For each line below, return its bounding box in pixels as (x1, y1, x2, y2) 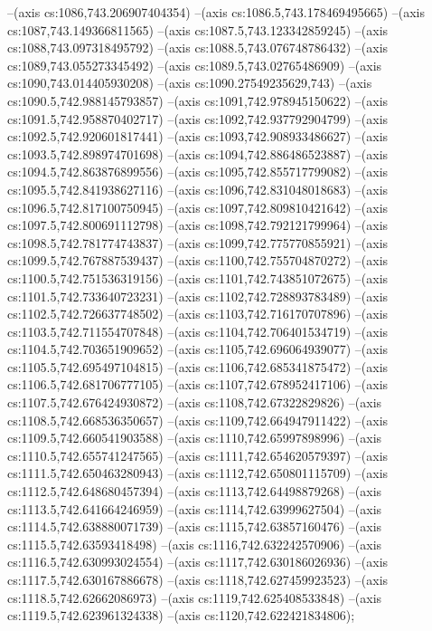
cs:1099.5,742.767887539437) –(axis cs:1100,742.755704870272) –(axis (7, 251, 389, 270)
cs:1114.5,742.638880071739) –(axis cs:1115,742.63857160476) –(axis (7, 517, 382, 536)
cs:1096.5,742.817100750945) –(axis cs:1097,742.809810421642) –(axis (7, 197, 389, 216)
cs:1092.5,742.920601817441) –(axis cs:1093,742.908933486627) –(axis (7, 127, 389, 146)
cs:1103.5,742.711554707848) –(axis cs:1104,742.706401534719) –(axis (7, 321, 389, 340)
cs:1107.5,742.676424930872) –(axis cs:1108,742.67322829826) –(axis (7, 393, 382, 412)
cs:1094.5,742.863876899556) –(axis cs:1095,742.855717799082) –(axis (7, 162, 389, 181)
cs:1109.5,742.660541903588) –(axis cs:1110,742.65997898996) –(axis (7, 428, 382, 447)
